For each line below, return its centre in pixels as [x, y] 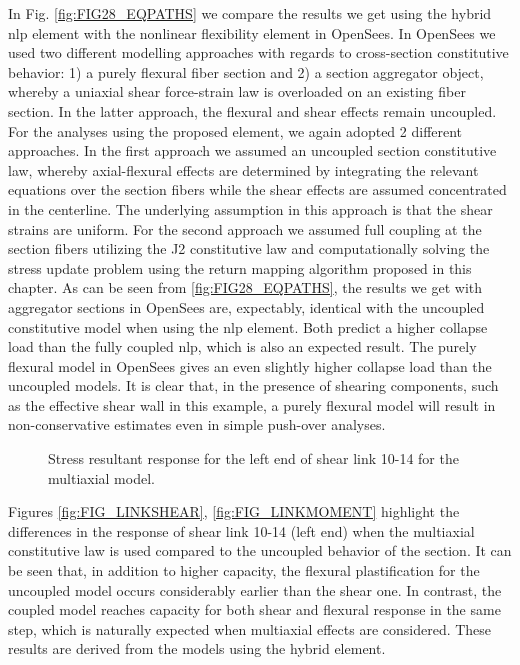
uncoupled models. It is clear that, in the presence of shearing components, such [253, 385]
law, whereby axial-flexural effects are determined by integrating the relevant [243, 169]
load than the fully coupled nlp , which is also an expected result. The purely [242, 346]
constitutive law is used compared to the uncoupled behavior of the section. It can [260, 550]
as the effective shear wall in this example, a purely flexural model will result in [252, 404]
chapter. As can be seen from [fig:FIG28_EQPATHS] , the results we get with [245, 287]
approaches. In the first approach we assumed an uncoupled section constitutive [252, 150]
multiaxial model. [101, 477]
